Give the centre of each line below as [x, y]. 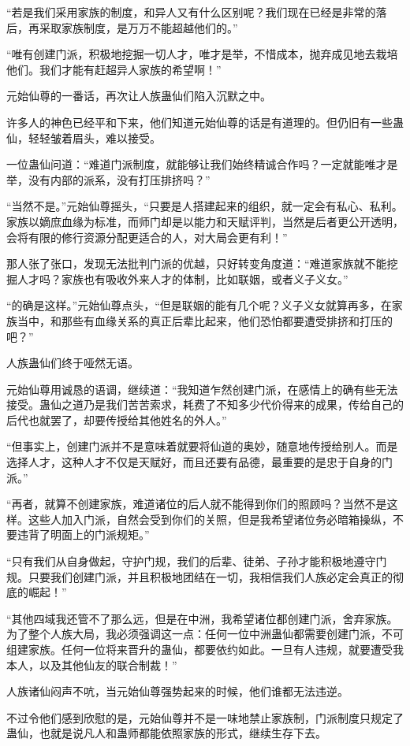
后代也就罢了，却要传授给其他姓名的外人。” [117, 419]
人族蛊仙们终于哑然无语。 [73, 363]
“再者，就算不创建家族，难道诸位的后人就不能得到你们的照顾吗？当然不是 [197, 504]
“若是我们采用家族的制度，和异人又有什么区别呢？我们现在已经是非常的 [191, 12]
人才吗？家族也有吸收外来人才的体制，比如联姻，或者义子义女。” [183, 278]
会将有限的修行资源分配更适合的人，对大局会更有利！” [147, 237]
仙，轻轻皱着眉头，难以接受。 [84, 137]
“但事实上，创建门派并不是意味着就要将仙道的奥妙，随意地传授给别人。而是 [202, 446]
